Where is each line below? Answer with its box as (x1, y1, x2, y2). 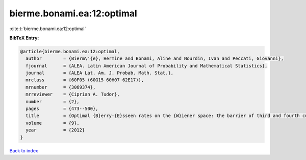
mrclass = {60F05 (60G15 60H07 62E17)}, (25, 77, 144, 83)
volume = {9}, (25, 120, 80, 126)
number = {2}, (25, 99, 80, 104)
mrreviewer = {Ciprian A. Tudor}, (25, 92, 120, 97)
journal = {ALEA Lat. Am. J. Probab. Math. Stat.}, (25, 70, 174, 76)
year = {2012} (25, 127, 85, 133)
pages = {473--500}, (25, 106, 99, 112)
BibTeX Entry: (9, 35, 39, 41)
